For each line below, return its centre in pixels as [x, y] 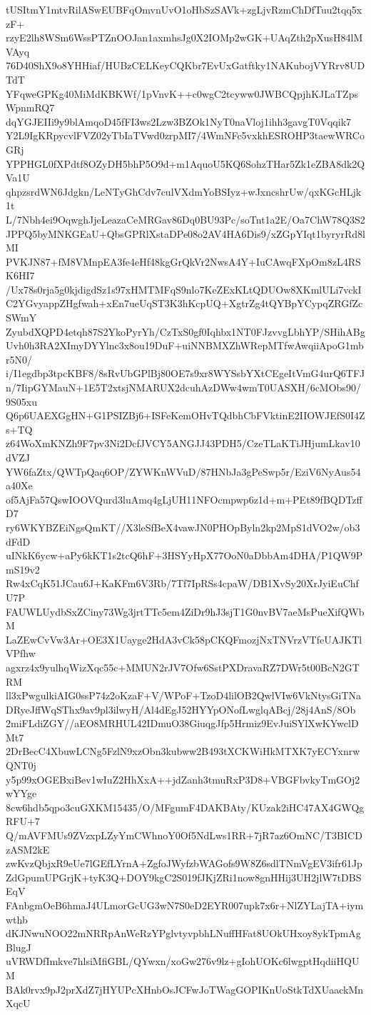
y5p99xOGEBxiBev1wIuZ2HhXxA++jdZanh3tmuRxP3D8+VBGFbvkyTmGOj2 [183, 779]
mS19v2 [23, 569]
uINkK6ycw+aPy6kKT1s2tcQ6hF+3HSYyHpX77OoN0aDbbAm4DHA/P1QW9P [184, 555]
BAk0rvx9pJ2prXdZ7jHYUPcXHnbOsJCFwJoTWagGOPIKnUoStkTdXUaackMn [185, 989]
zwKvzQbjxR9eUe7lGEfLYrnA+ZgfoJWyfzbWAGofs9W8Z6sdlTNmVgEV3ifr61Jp [184, 863]
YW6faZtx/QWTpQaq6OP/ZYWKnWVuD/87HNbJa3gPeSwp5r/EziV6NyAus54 [183, 471]
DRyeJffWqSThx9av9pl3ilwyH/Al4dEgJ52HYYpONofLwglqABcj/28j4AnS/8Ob [181, 709]
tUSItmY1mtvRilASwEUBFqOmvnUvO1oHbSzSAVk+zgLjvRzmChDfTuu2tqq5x [184, 9]
